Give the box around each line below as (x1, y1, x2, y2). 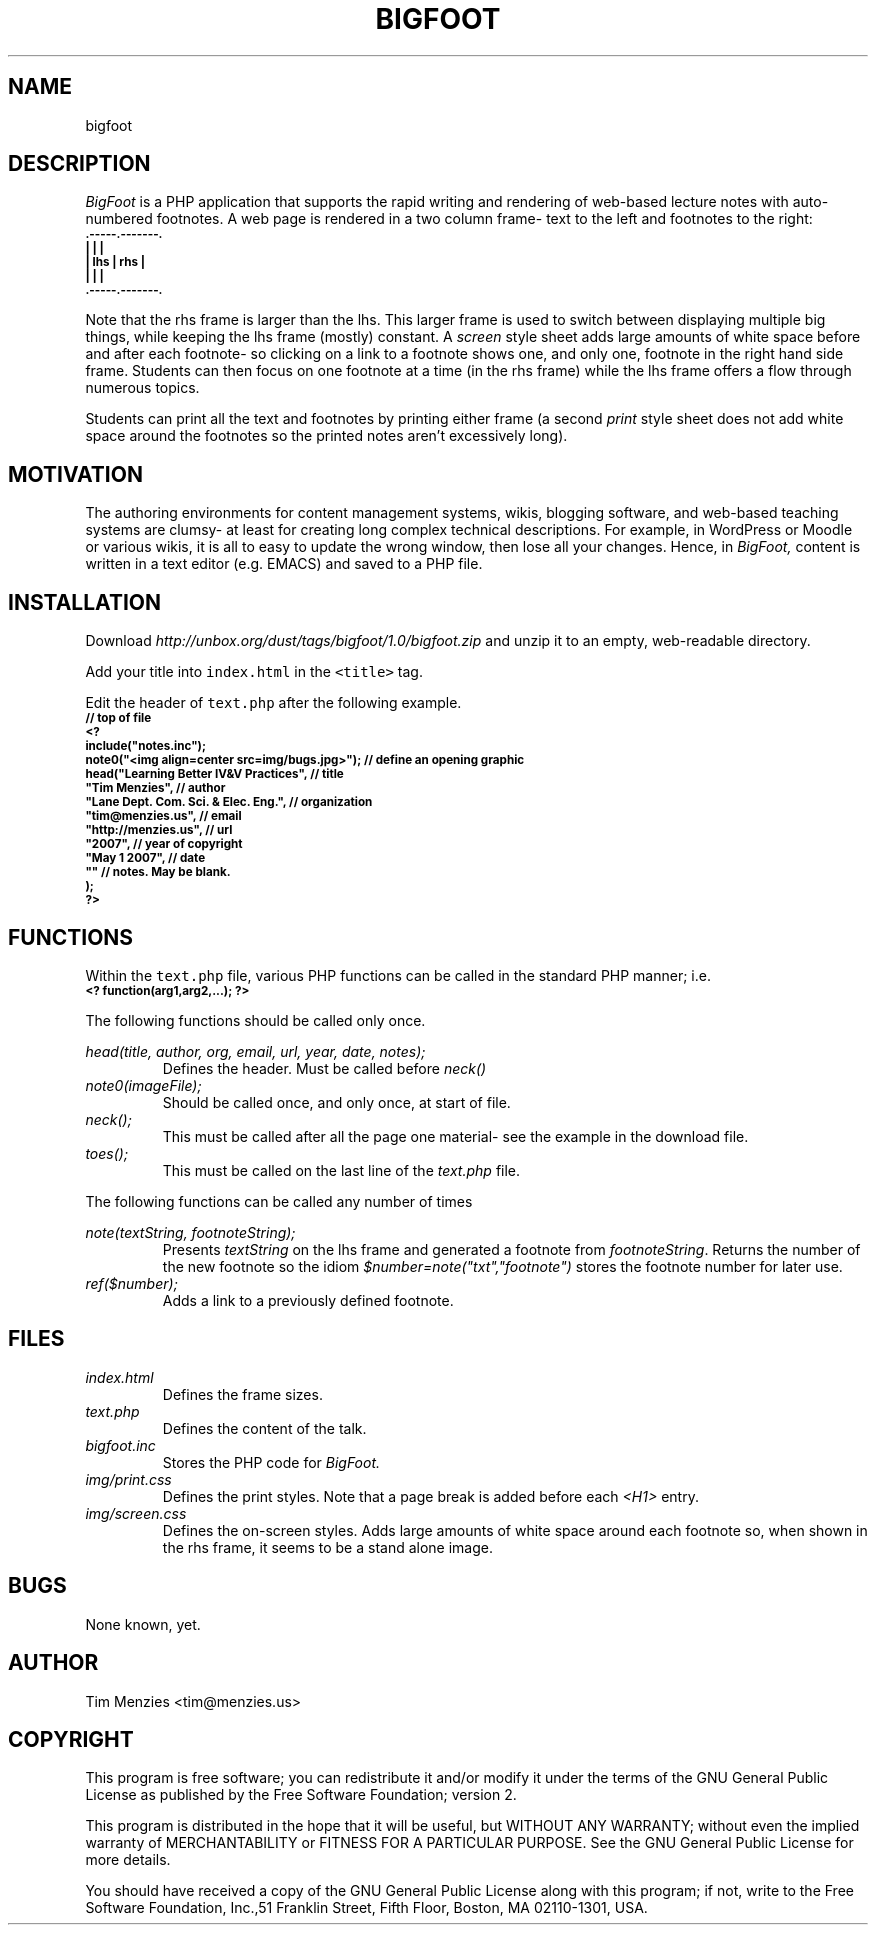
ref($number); (85, 1274, 178, 1292)
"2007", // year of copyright (85, 837, 243, 852)
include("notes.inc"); (85, 739, 206, 754)
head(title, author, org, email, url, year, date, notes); (85, 1042, 426, 1060)
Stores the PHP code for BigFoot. (162, 1453, 381, 1471)
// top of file (85, 711, 152, 726)
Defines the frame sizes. (162, 1385, 323, 1403)
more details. (85, 1851, 171, 1869)
